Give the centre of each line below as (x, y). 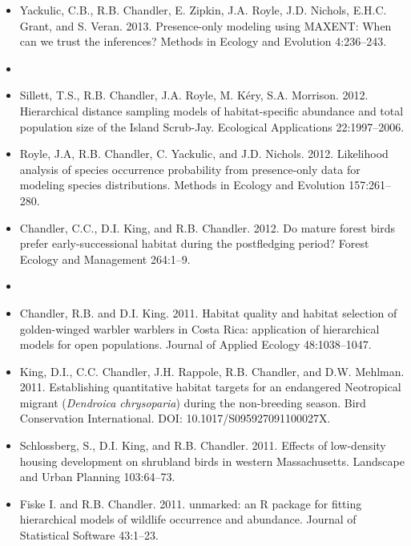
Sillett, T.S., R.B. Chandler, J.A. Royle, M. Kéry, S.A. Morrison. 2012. (194, 95)
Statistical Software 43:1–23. (89, 535)
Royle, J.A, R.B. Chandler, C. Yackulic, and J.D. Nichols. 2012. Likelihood (204, 154)
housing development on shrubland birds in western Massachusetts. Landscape (212, 461)
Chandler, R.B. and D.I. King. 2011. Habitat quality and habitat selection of (208, 312)
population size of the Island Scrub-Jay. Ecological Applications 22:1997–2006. (212, 126)
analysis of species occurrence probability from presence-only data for (190, 169)
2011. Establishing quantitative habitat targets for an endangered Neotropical (210, 387)
